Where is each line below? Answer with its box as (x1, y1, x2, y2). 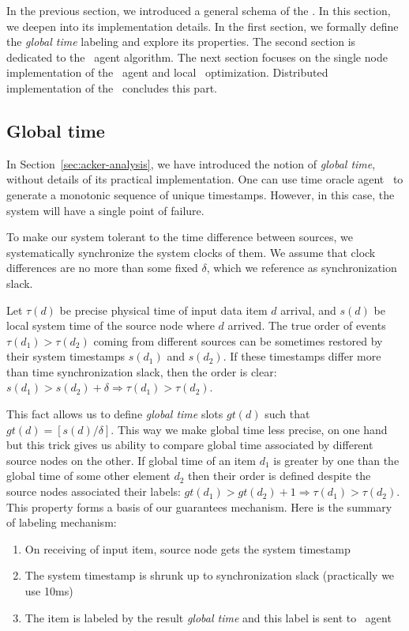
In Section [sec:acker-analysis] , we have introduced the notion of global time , (6, 155, 376, 172)
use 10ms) (24, 583, 73, 599)
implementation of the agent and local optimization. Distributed (6, 64, 328, 81)
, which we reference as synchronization (206, 259, 397, 276)
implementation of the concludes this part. (6, 79, 217, 96)
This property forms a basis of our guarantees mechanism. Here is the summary (6, 498, 392, 515)
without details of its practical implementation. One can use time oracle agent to (6, 171, 403, 187)
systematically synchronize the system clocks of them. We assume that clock (6, 244, 376, 260)
